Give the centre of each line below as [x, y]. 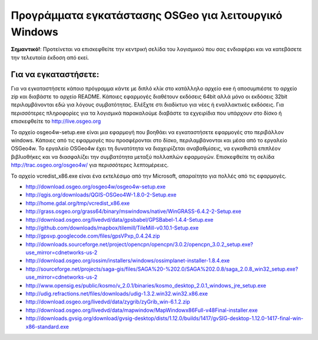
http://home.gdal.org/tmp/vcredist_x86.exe [78, 203]
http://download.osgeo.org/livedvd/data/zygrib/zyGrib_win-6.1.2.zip [108, 302]
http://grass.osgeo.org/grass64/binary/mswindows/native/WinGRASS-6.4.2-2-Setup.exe [133, 211]
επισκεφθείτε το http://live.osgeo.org [56, 121]
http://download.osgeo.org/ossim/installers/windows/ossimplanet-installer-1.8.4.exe [128, 261]
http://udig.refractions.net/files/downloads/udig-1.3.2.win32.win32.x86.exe [117, 294]
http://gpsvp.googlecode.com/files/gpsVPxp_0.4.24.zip [93, 236]
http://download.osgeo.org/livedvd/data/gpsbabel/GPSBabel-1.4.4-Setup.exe [120, 219]
